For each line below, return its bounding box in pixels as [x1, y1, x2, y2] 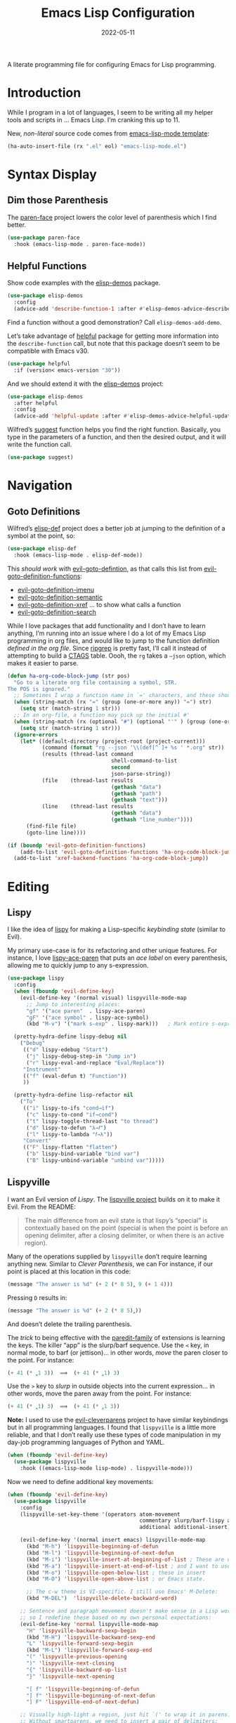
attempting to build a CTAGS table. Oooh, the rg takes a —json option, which [7, 651, 226, 660]
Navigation [7, 478, 72, 493]
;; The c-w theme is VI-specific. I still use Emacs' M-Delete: [25, 1588, 218, 1596]
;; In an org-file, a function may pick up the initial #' [13, 712, 190, 719]
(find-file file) [25, 822, 77, 830]
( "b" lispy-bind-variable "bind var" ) [25, 1150, 140, 1157]
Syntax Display [7, 167, 97, 182]
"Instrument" [22, 1066, 61, 1073]
